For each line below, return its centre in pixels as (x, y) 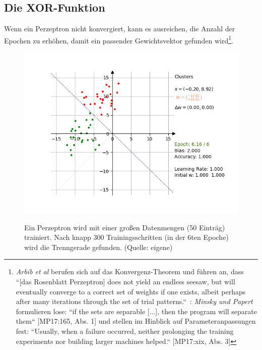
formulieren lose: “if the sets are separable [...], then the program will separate (136, 311)
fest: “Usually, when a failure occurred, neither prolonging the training (125, 331)
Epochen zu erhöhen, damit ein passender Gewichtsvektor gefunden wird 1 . (119, 39)
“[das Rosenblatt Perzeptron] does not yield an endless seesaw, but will (125, 282)
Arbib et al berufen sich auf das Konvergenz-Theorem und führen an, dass (130, 271)
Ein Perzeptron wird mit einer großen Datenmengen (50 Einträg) (125, 227)
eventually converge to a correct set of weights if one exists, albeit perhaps (131, 291)
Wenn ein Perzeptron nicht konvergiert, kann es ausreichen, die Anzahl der (120, 29)
